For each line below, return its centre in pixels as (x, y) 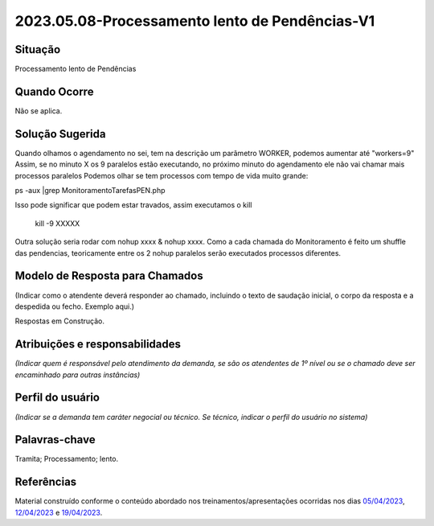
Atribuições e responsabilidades (98, 345)
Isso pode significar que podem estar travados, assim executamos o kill (133, 205)
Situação (38, 49)
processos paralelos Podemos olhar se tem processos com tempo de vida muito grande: (162, 175)
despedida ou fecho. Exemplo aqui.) (75, 306)
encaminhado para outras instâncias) (78, 375)
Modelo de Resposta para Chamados (109, 276)
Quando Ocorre (54, 91)
